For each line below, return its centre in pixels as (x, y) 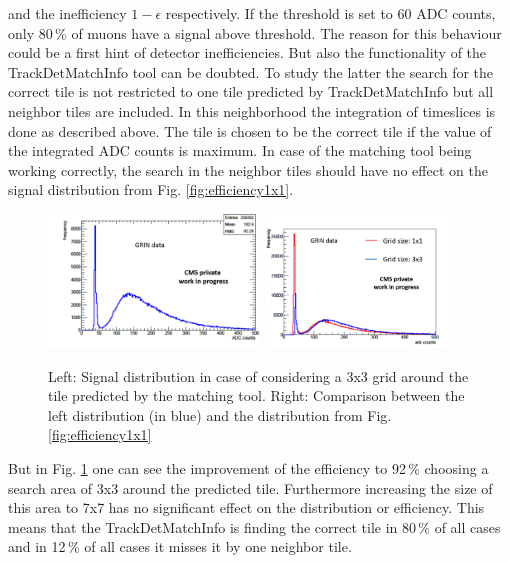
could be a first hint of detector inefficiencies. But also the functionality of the (247, 52)
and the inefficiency (67, 13)
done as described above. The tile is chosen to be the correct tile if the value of (250, 130)
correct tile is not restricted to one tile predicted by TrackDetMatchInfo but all (251, 91)
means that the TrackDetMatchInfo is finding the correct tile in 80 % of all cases (254, 526)
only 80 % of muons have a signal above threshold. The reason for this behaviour (255, 32)
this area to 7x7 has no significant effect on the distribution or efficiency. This (246, 507)
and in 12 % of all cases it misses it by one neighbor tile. (180, 546)
